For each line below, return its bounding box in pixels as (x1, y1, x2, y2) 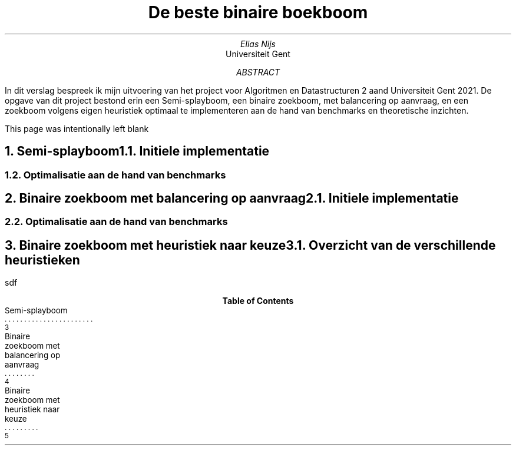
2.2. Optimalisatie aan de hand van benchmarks (5, 216, 228, 228)
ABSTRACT (236, 67, 280, 77)
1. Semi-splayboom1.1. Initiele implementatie (5, 144, 270, 159)
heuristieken (5, 252, 80, 267)
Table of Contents (222, 296, 294, 306)
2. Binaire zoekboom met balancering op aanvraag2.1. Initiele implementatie (5, 191, 459, 206)
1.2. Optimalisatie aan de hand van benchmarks (5, 168, 226, 181)
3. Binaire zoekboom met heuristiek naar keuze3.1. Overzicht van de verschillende (5, 237, 496, 253)
